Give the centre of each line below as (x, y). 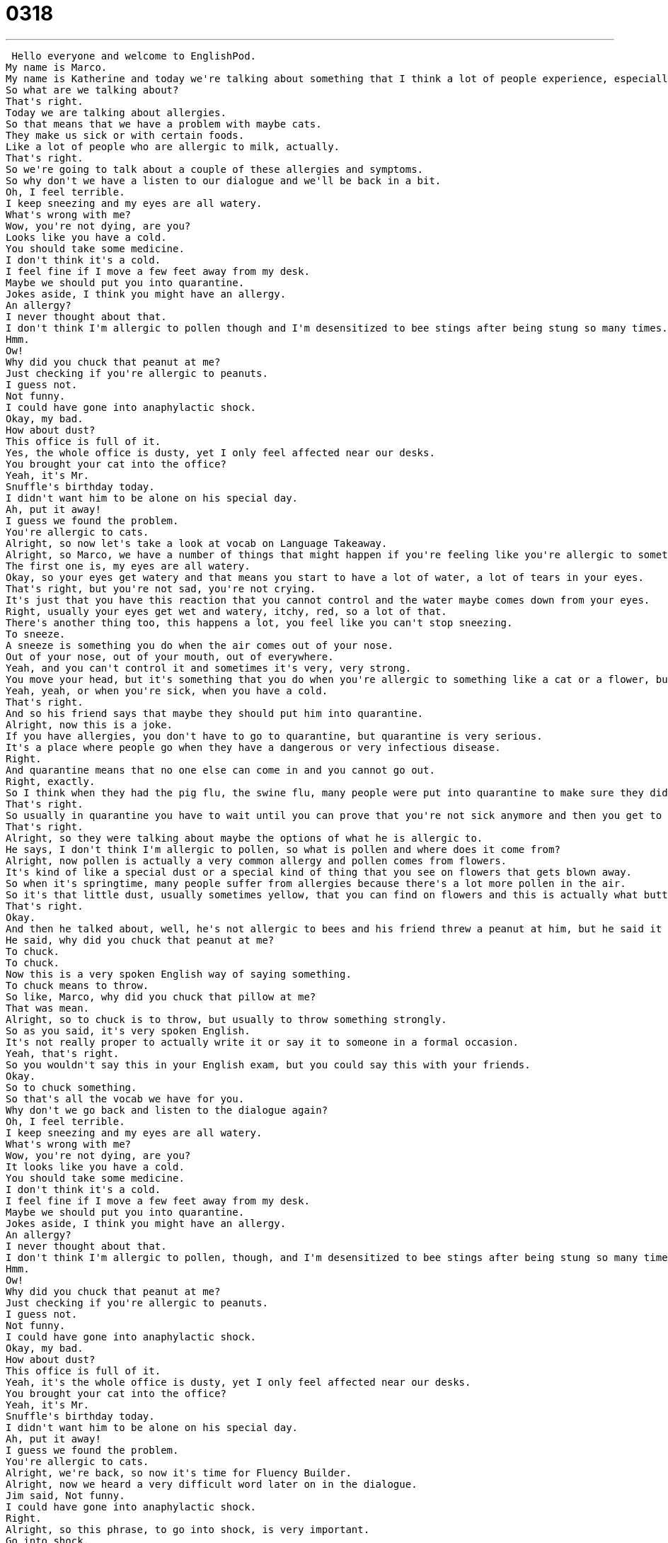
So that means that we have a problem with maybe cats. (164, 124)
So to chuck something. (71, 1087)
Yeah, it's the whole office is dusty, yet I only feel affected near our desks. (238, 1382)
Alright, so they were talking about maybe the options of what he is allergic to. (244, 838)
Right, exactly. (51, 781)
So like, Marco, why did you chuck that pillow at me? (161, 996)
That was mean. (48, 1008)
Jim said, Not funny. (65, 1495)
